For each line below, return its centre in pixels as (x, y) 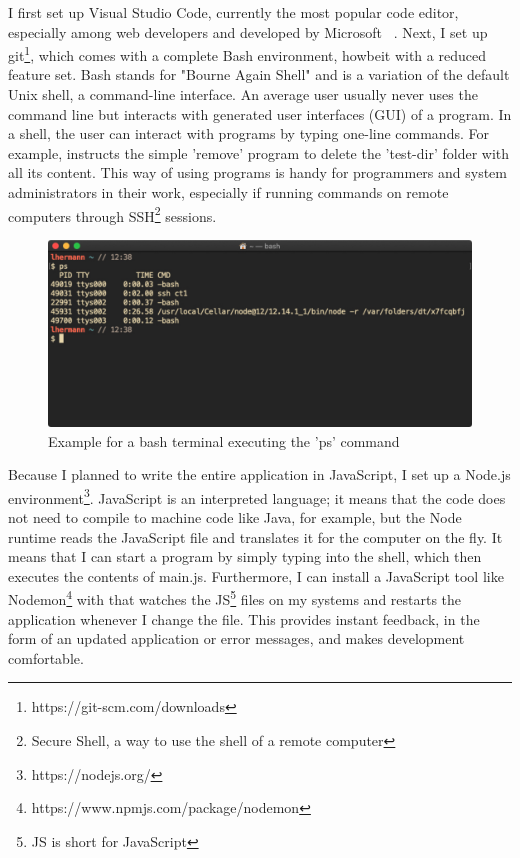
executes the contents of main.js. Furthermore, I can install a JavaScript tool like (256, 575)
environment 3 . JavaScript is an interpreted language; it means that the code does (257, 496)
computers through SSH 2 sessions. (112, 214)
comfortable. (46, 657)
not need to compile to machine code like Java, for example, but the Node (235, 517)
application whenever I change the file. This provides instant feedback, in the (244, 618)
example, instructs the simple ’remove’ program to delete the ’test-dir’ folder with (259, 152)
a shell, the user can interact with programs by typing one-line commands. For (248, 133)
